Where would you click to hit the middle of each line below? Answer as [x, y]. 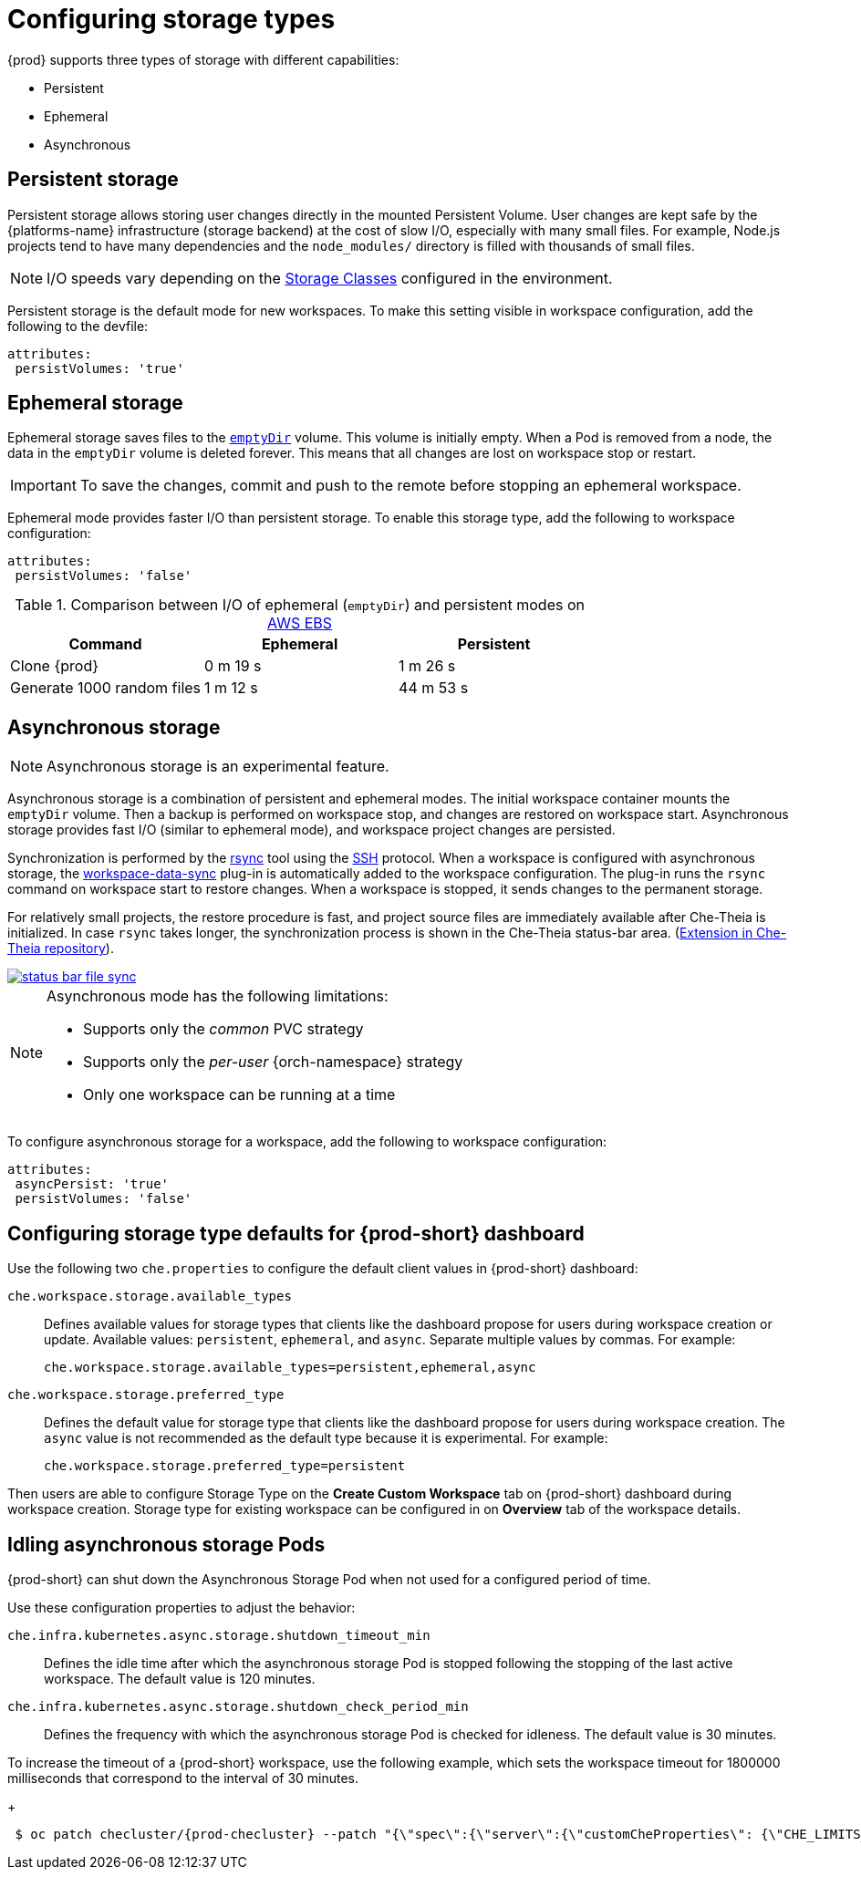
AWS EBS [300, 623]
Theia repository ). [61, 949]
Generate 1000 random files [106, 688]
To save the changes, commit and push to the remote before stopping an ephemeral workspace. [410, 486]
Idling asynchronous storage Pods [166, 1544]
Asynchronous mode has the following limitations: [218, 996]
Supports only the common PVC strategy [223, 1029]
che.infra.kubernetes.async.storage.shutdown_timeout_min [219, 1635]
